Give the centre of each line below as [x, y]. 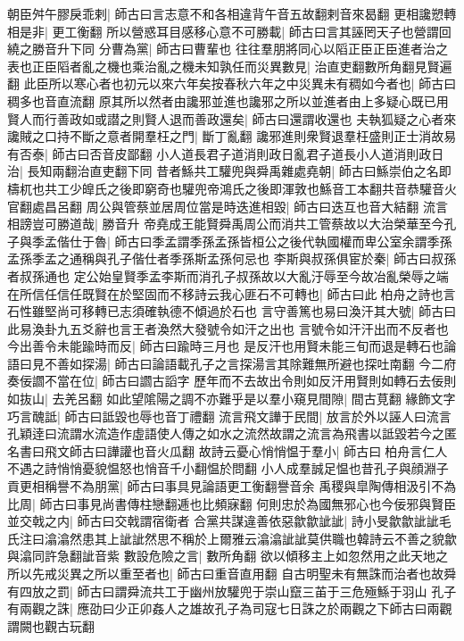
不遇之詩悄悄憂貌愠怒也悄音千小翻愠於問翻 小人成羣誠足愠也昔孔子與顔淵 [222, 468]
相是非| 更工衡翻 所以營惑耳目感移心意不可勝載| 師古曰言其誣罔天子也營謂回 [229, 31]
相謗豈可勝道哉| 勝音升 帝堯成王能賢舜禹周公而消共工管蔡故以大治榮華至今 [226, 224]
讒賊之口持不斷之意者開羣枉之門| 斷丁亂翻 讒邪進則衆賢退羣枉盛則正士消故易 [232, 136]
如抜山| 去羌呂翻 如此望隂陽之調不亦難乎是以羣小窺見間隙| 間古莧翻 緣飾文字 [232, 399]
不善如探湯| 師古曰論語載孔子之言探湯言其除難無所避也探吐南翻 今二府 [250, 363]
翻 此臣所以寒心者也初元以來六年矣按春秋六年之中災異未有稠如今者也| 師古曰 [232, 83]
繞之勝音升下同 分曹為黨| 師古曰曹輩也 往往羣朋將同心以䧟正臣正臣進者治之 [228, 49]
